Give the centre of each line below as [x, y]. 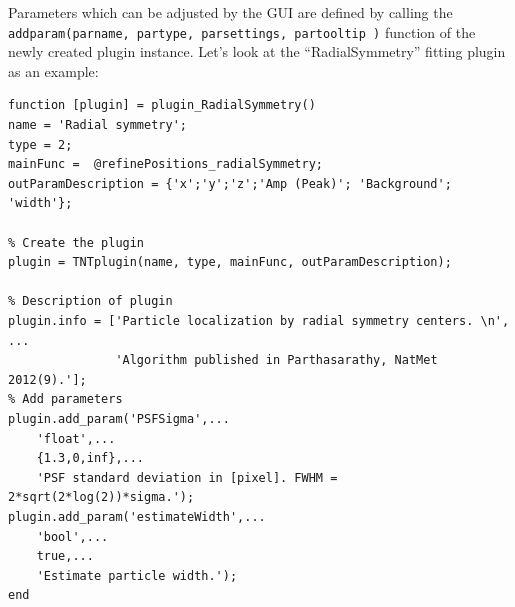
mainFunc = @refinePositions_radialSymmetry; [165, 164]
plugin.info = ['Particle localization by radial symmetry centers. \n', [259, 320]
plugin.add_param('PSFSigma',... [119, 418]
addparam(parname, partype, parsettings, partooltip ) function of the [242, 31]
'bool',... [72, 536]
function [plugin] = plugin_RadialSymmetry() [162, 105]
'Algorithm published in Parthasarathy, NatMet [276, 360]
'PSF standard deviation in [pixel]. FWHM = [187, 477]
